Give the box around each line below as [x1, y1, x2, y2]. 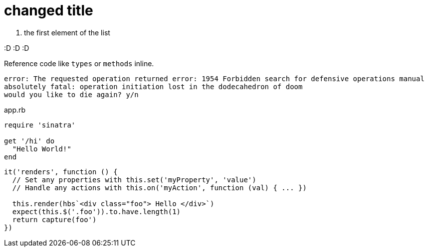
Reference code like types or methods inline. [4, 59, 154, 68]
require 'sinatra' [4, 121, 76, 129]
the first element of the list [24, 28, 110, 37]
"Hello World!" [12, 144, 71, 153]
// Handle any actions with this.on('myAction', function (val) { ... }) [12, 183, 307, 192]
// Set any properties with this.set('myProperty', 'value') [12, 175, 256, 184]
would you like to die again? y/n [4, 90, 139, 99]
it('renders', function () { [4, 167, 118, 176]
